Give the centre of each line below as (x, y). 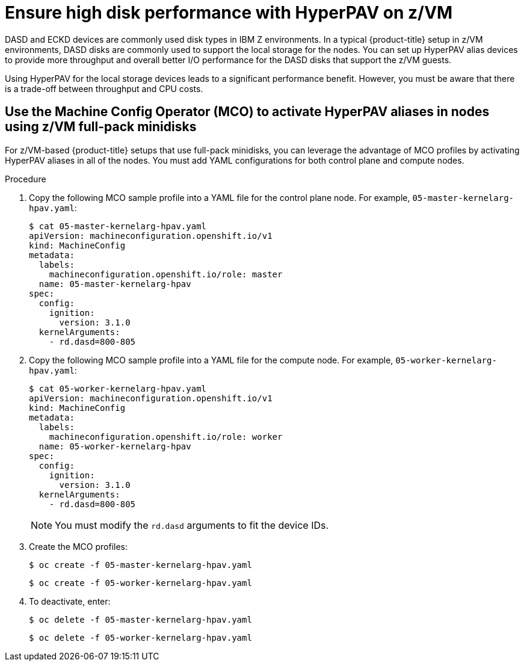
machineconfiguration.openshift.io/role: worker (166, 436)
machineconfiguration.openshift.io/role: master (166, 274)
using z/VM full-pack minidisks (101, 127)
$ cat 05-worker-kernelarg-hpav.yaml (118, 388)
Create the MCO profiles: (78, 546)
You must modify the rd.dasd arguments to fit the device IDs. (192, 525)
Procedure (26, 179)
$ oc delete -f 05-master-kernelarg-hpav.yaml (140, 619)
